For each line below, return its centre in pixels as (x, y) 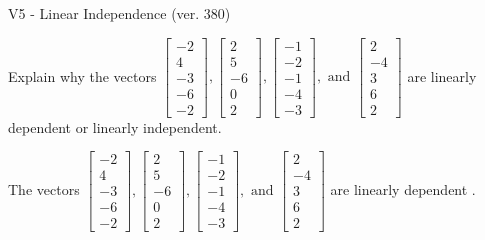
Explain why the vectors (82, 75)
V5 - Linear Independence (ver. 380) (119, 13)
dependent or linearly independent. (115, 126)
